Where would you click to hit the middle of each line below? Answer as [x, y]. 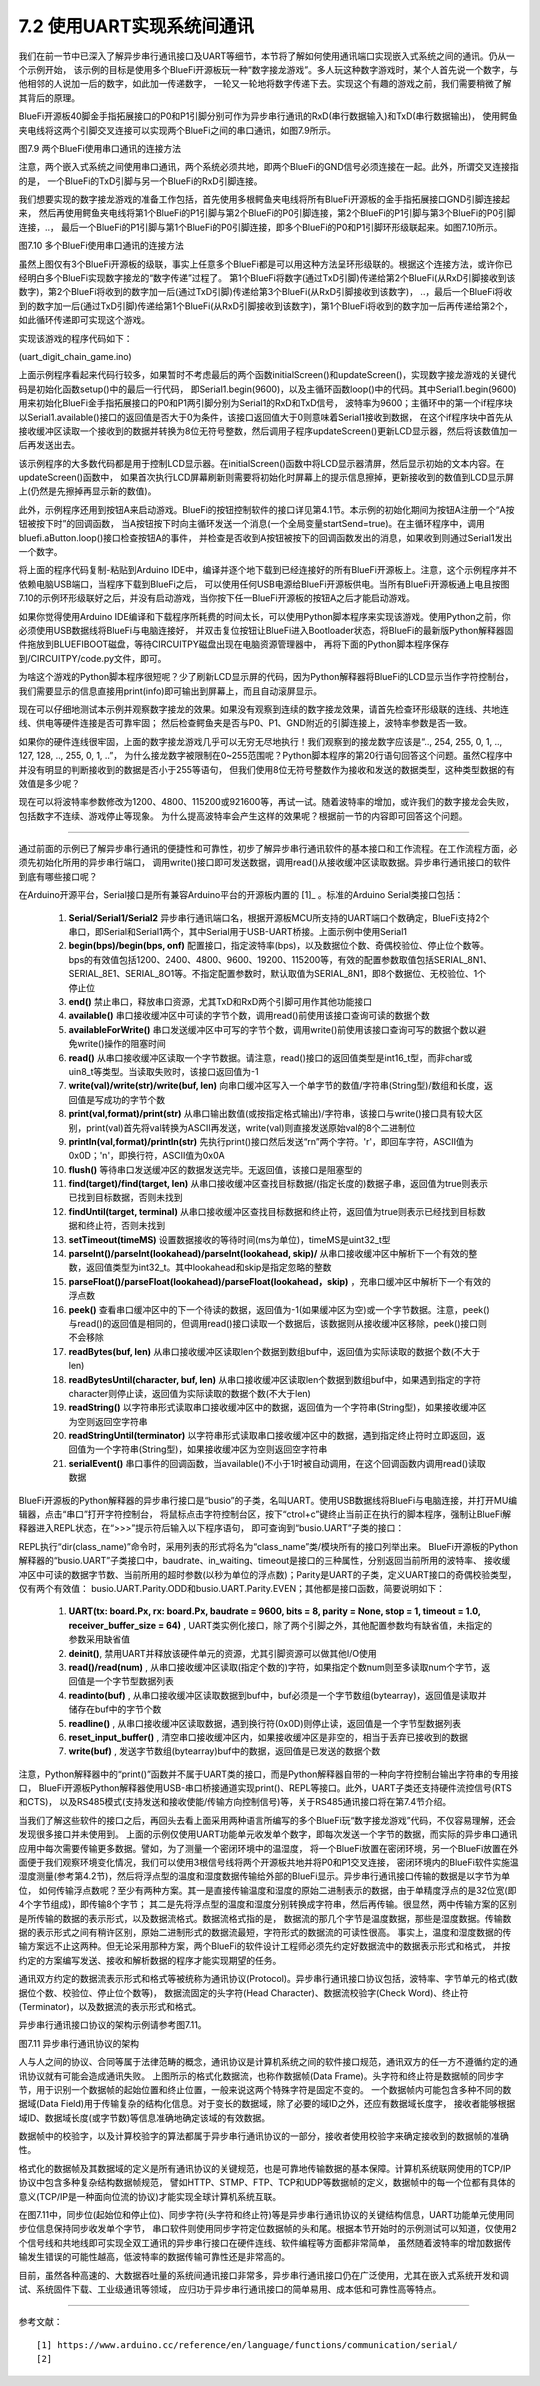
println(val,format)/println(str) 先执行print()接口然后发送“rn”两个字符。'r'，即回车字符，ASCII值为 [271, 1141]
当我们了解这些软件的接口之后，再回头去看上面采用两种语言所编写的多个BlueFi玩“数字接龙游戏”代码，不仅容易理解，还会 [267, 1820]
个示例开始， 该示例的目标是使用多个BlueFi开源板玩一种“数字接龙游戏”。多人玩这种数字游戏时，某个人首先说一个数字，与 [268, 69]
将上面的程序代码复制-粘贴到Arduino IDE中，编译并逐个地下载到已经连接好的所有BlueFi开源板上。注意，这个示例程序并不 [267, 570]
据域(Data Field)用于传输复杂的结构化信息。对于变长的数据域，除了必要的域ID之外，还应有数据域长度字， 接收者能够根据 [267, 2104]
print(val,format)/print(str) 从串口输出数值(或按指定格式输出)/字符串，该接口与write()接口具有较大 [271, 1114]
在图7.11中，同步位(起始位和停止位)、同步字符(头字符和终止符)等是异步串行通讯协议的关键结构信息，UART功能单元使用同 [266, 2215]
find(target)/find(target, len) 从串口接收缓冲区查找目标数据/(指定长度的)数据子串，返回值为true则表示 [278, 1184]
